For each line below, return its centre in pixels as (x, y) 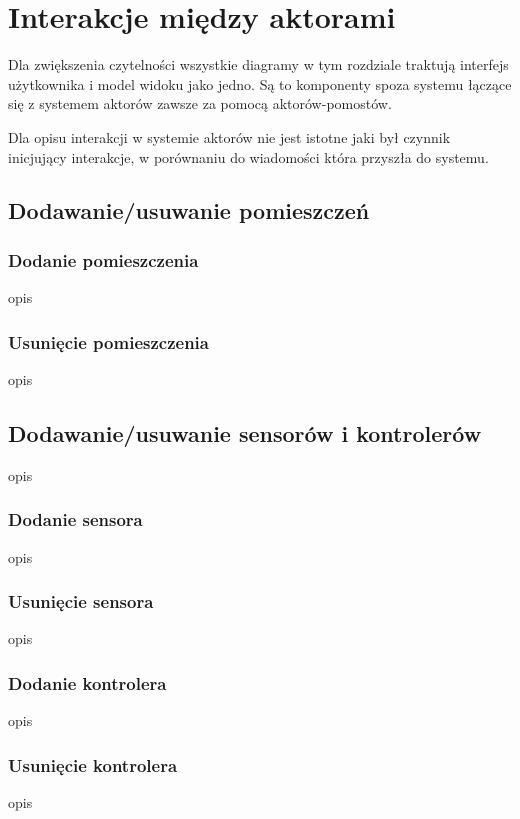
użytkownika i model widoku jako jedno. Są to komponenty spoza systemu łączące (260, 83)
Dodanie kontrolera (87, 682)
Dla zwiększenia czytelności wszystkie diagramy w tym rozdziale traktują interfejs (258, 64)
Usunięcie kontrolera (93, 764)
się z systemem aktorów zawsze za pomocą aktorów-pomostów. (200, 103)
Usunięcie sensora (81, 601)
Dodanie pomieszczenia (103, 259)
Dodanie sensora (75, 519)
